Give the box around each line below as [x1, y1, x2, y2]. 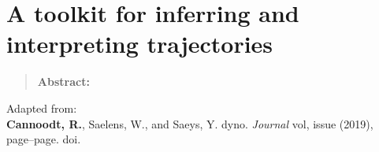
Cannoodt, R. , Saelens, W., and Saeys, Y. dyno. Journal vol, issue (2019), [6, 115, 373, 132]
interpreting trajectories [6, 28, 273, 60]
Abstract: [37, 73, 90, 90]
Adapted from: [6, 99, 77, 116]
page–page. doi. [6, 131, 81, 147]
